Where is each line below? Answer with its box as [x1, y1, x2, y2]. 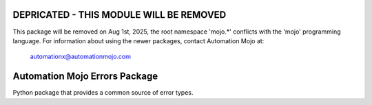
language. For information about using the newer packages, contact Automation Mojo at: [12, 36, 265, 45]
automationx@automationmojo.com [30, 52, 131, 61]
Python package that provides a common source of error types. [12, 89, 194, 97]
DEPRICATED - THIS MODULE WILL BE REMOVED [12, 9, 227, 21]
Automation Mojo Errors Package [12, 71, 158, 82]
